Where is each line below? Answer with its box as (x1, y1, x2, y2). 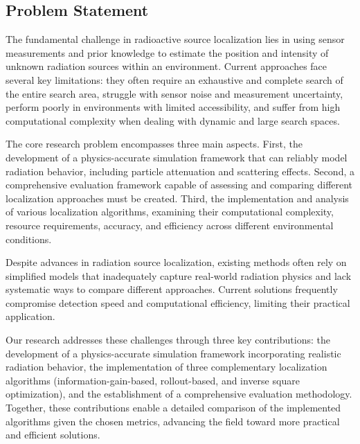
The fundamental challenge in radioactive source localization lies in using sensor (6, 32, 345, 46)
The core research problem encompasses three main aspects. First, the (6, 136, 303, 151)
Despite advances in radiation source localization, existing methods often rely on (6, 255, 347, 269)
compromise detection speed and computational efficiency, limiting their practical (6, 295, 350, 310)
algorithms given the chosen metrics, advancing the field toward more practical (6, 414, 340, 428)
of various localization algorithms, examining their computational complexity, (6, 204, 334, 219)
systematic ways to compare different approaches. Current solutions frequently (6, 282, 338, 296)
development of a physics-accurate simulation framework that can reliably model (6, 150, 348, 164)
